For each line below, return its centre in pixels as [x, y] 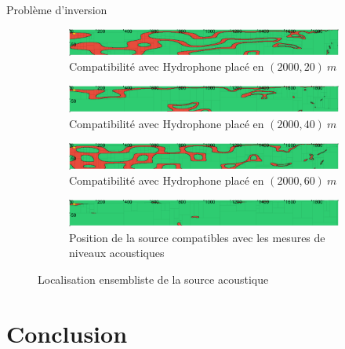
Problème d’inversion [57, 9]
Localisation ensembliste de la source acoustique [153, 279]
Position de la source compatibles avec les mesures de [197, 237]
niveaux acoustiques [117, 253]
